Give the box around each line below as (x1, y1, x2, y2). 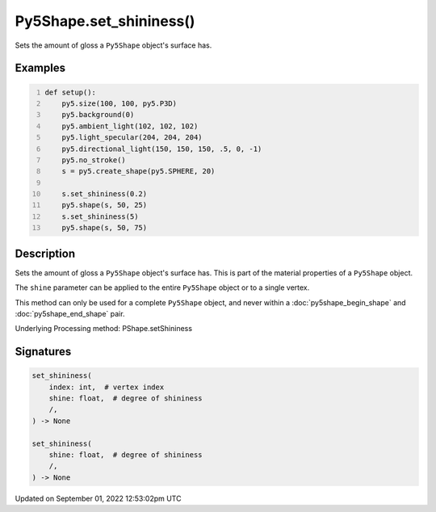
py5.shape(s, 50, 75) (61, 223, 148, 233)
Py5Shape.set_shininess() (15, 12, 195, 30)
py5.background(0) (61, 110, 135, 120)
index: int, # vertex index (48, 382, 165, 392)
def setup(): (44, 87, 97, 97)
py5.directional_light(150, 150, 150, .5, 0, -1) (61, 144, 262, 153)
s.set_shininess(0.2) (61, 190, 148, 199)
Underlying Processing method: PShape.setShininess (15, 324, 193, 334)
